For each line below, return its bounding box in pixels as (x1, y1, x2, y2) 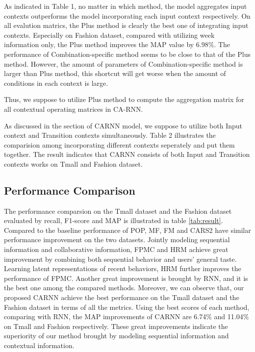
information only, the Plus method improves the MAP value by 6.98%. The (4, 39, 230, 50)
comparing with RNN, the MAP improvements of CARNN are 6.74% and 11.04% (4, 311, 249, 322)
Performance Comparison (4, 182, 135, 198)
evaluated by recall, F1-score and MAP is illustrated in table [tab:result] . (4, 215, 223, 226)
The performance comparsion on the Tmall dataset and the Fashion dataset (4, 205, 232, 216)
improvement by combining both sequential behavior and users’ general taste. (4, 253, 237, 264)
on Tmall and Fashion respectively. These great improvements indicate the (4, 321, 228, 331)
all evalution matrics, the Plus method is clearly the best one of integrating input (4, 20, 249, 30)
